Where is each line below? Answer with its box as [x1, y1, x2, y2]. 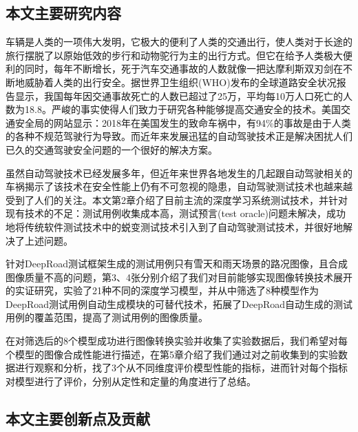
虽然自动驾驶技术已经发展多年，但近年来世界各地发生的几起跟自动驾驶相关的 [6, 165, 352, 180]
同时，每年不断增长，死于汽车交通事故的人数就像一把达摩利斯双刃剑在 [24, 61, 343, 76]
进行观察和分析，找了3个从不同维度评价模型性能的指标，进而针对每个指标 [14, 360, 348, 375]
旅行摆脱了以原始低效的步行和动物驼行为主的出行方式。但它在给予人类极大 [6, 48, 343, 62]
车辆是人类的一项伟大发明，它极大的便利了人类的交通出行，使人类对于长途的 [6, 34, 352, 49]
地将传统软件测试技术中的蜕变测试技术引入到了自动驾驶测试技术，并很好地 [6, 219, 343, 234]
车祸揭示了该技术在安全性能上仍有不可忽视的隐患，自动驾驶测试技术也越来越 [6, 179, 352, 194]
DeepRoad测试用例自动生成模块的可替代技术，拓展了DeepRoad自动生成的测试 [6, 296, 352, 311]
